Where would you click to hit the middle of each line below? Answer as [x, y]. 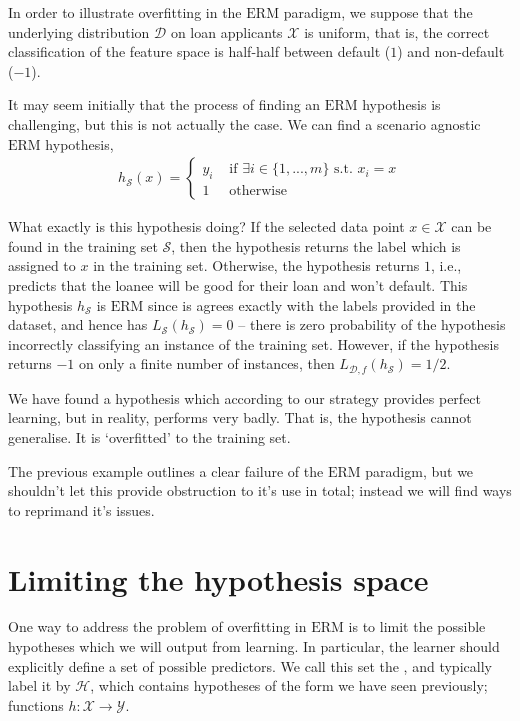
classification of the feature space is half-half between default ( [199, 51]
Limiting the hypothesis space [218, 578]
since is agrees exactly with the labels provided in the [312, 304]
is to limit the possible [417, 626]
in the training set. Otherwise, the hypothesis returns [256, 265]
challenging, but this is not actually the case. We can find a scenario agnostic [244, 123]
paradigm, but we [419, 470]
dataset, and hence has [78, 324]
